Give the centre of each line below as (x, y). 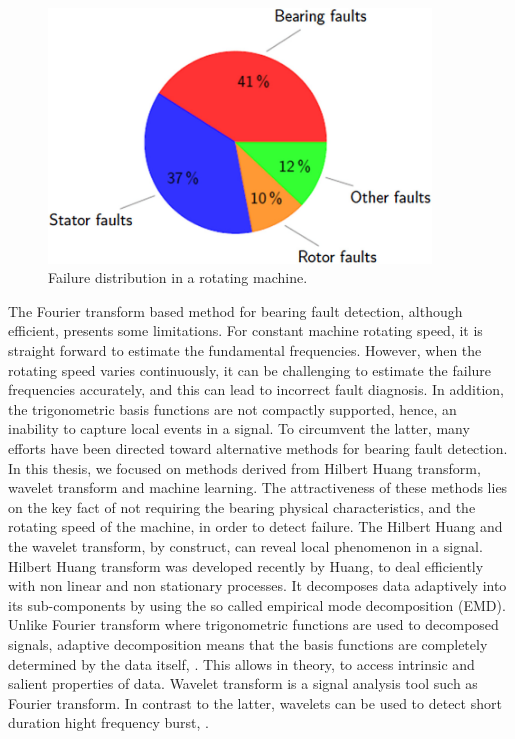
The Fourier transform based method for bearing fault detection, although (235, 310)
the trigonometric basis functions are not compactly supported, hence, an (232, 408)
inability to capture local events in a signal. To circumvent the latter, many (239, 428)
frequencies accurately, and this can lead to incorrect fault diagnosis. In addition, (256, 389)
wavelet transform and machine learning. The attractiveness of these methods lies (258, 487)
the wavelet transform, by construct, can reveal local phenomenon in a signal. (245, 546)
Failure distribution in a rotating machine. (178, 277)
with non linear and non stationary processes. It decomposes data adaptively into (257, 585)
